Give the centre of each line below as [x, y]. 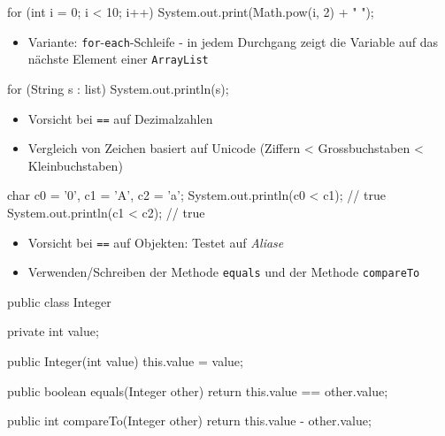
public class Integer [59, 301]
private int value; [53, 331]
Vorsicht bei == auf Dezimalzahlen [120, 118]
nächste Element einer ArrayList [118, 59]
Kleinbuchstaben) [75, 165]
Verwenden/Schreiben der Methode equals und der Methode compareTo [224, 272]
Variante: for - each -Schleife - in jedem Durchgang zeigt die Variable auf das [233, 41]
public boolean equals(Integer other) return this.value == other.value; [198, 390]
